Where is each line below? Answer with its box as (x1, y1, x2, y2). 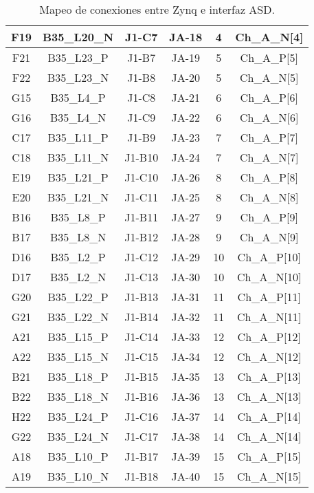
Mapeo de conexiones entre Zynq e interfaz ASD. (39, 1, 275, 17)
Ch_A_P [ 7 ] (240, 129, 298, 145)
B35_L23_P (47, 50, 109, 65)
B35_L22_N (47, 309, 109, 325)
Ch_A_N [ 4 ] (235, 29, 304, 45)
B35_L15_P (47, 329, 109, 344)
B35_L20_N (42, 29, 114, 45)
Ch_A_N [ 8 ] (240, 189, 299, 205)
